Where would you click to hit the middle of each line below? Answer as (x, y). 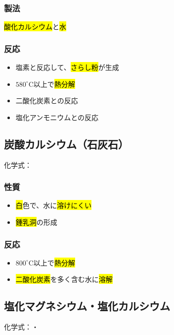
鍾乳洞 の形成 (36, 222)
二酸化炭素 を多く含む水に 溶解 (64, 279)
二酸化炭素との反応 (47, 100)
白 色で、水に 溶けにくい (53, 205)
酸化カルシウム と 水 (35, 27)
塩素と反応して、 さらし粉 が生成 (67, 67)
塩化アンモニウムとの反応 (57, 117)
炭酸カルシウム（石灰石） (66, 144)
